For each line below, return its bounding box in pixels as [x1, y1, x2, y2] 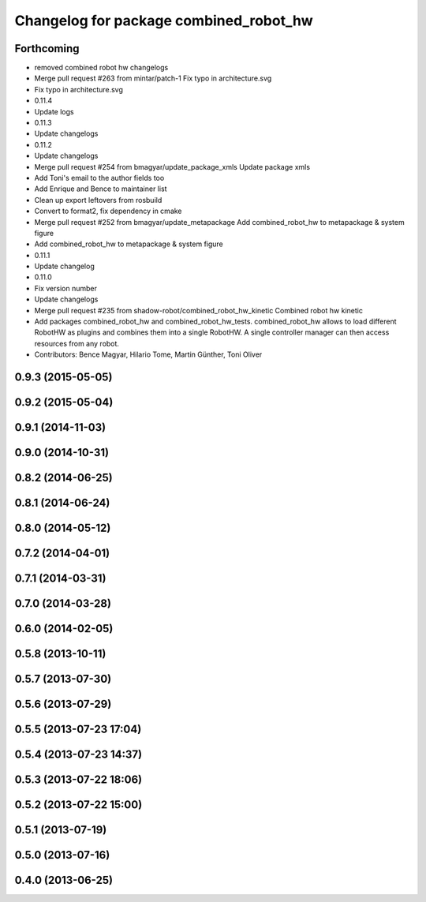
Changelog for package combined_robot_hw [14, 12, 313, 29]
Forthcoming [14, 42, 80, 55]
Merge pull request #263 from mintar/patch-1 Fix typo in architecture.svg [34, 73, 272, 83]
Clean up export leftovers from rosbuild [34, 195, 163, 204]
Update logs [34, 107, 74, 116]
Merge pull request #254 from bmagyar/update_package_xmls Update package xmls [34, 162, 311, 171]
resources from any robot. [34, 339, 120, 348]
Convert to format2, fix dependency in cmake [34, 206, 182, 216]
